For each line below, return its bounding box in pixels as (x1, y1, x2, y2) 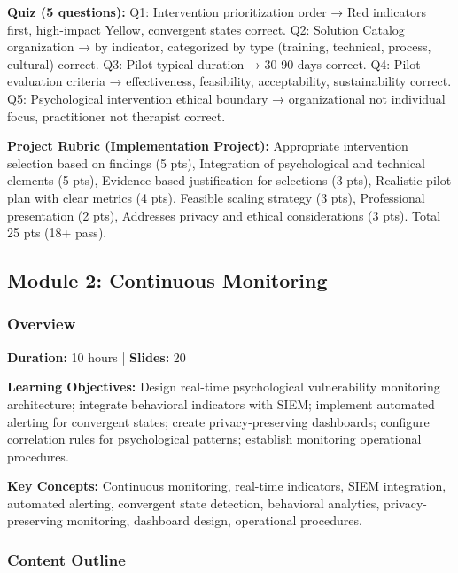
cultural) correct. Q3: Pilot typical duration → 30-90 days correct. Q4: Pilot (7, 54, 421, 73)
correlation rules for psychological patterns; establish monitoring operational (7, 430, 422, 448)
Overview (7, 313, 76, 335)
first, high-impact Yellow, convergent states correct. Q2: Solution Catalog (7, 19, 405, 38)
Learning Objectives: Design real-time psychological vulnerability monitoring (7, 377, 440, 396)
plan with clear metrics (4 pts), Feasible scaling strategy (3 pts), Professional (7, 188, 425, 206)
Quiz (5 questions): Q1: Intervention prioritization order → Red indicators (7, 3, 426, 20)
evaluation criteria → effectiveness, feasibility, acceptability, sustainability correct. (7, 72, 452, 90)
